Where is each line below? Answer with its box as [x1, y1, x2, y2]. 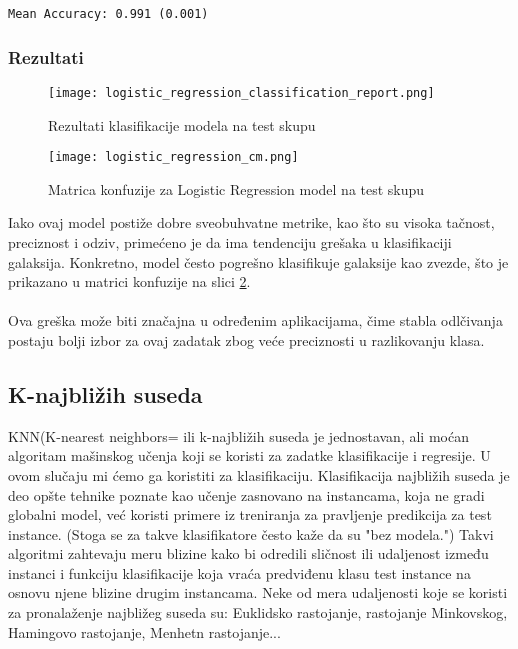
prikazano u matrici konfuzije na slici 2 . [8, 271, 251, 292]
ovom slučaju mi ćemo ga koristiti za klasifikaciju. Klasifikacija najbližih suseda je [8, 464, 510, 485]
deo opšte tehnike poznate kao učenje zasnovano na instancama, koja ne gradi [8, 484, 485, 505]
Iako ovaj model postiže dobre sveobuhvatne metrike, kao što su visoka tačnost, [8, 212, 495, 233]
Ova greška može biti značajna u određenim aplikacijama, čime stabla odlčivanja [8, 310, 503, 331]
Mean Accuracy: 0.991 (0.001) [8, 7, 209, 21]
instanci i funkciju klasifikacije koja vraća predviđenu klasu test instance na [8, 562, 471, 583]
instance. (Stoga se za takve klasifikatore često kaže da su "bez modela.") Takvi [8, 523, 494, 544]
